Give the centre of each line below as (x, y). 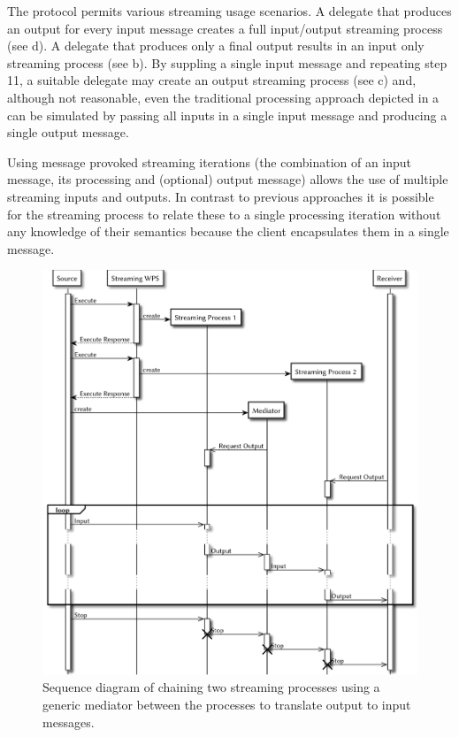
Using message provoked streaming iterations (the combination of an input (210, 161)
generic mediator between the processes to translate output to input (227, 704)
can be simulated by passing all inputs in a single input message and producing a (227, 115)
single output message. (68, 132)
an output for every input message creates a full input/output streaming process (225, 28)
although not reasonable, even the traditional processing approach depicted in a (223, 97)
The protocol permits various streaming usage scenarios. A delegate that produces (229, 11)
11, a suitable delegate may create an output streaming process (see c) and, (212, 80)
